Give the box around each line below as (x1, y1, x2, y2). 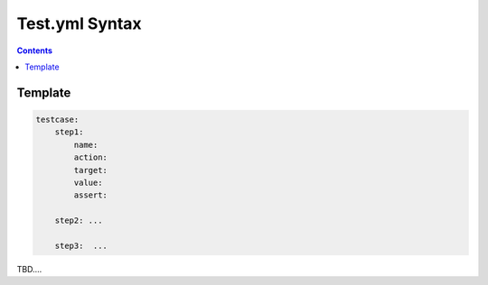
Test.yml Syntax (16, 14, 142, 33)
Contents (16, 45, 53, 56)
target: (73, 165, 108, 175)
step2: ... (54, 216, 103, 225)
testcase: (35, 114, 80, 124)
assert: (73, 190, 108, 200)
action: (73, 152, 108, 162)
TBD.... (16, 263, 42, 274)
